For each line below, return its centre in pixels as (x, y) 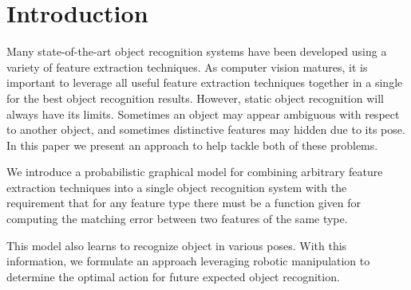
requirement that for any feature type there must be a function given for (184, 203)
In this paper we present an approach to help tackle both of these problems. (192, 145)
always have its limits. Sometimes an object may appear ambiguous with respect (203, 114)
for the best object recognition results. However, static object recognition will (195, 98)
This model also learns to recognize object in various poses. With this (177, 245)
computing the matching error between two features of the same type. (177, 219)
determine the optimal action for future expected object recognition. (173, 276)
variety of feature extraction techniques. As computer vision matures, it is (187, 67)
